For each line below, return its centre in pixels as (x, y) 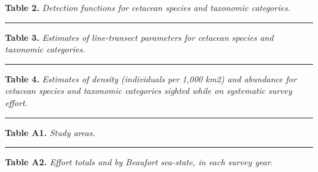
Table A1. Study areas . (50, 132)
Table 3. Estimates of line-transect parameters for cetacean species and (139, 37)
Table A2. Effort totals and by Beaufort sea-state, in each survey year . (139, 162)
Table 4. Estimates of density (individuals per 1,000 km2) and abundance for (151, 78)
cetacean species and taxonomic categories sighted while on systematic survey (149, 91)
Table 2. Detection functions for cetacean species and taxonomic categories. (148, 7)
